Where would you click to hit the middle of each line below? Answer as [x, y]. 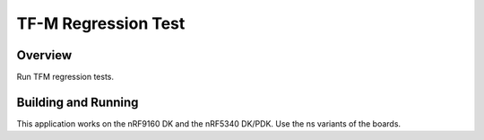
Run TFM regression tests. [65, 77]
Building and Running [78, 102]
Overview [44, 55]
